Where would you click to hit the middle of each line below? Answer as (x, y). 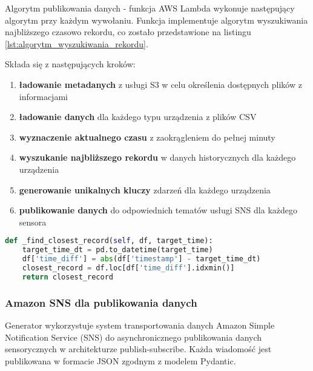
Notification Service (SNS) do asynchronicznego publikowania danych (133, 337)
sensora (33, 222)
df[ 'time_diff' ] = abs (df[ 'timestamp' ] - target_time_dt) (141, 259)
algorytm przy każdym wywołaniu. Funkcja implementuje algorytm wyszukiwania (156, 20)
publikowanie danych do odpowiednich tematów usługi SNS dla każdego (158, 210)
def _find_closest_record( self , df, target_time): (109, 241)
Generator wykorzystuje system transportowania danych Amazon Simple (140, 325)
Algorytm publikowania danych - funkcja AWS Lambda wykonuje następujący (150, 8)
